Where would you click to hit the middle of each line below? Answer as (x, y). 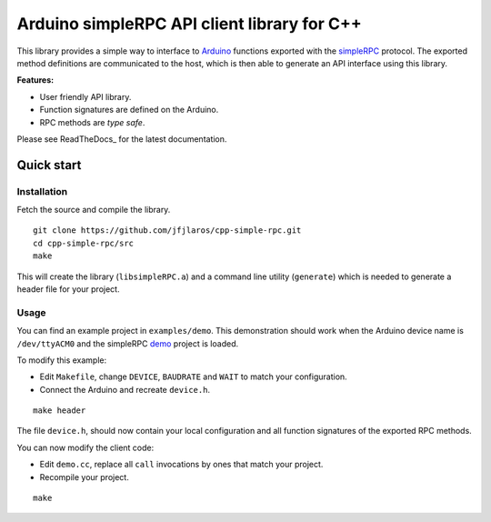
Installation (42, 191)
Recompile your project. (84, 477)
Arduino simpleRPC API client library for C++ (190, 24)
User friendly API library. (85, 96)
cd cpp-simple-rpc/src (84, 243)
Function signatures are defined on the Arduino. (129, 110)
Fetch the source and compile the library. (94, 210)
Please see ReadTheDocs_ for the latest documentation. (122, 139)
